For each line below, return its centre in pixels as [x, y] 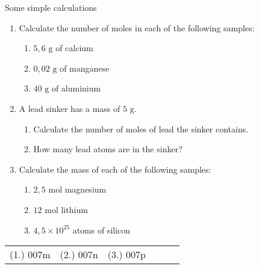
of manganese [85, 68]
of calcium [74, 48]
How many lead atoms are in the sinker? [108, 149]
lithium [74, 209]
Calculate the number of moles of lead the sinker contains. [141, 128]
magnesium [86, 189]
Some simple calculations [51, 7]
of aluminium [76, 88]
